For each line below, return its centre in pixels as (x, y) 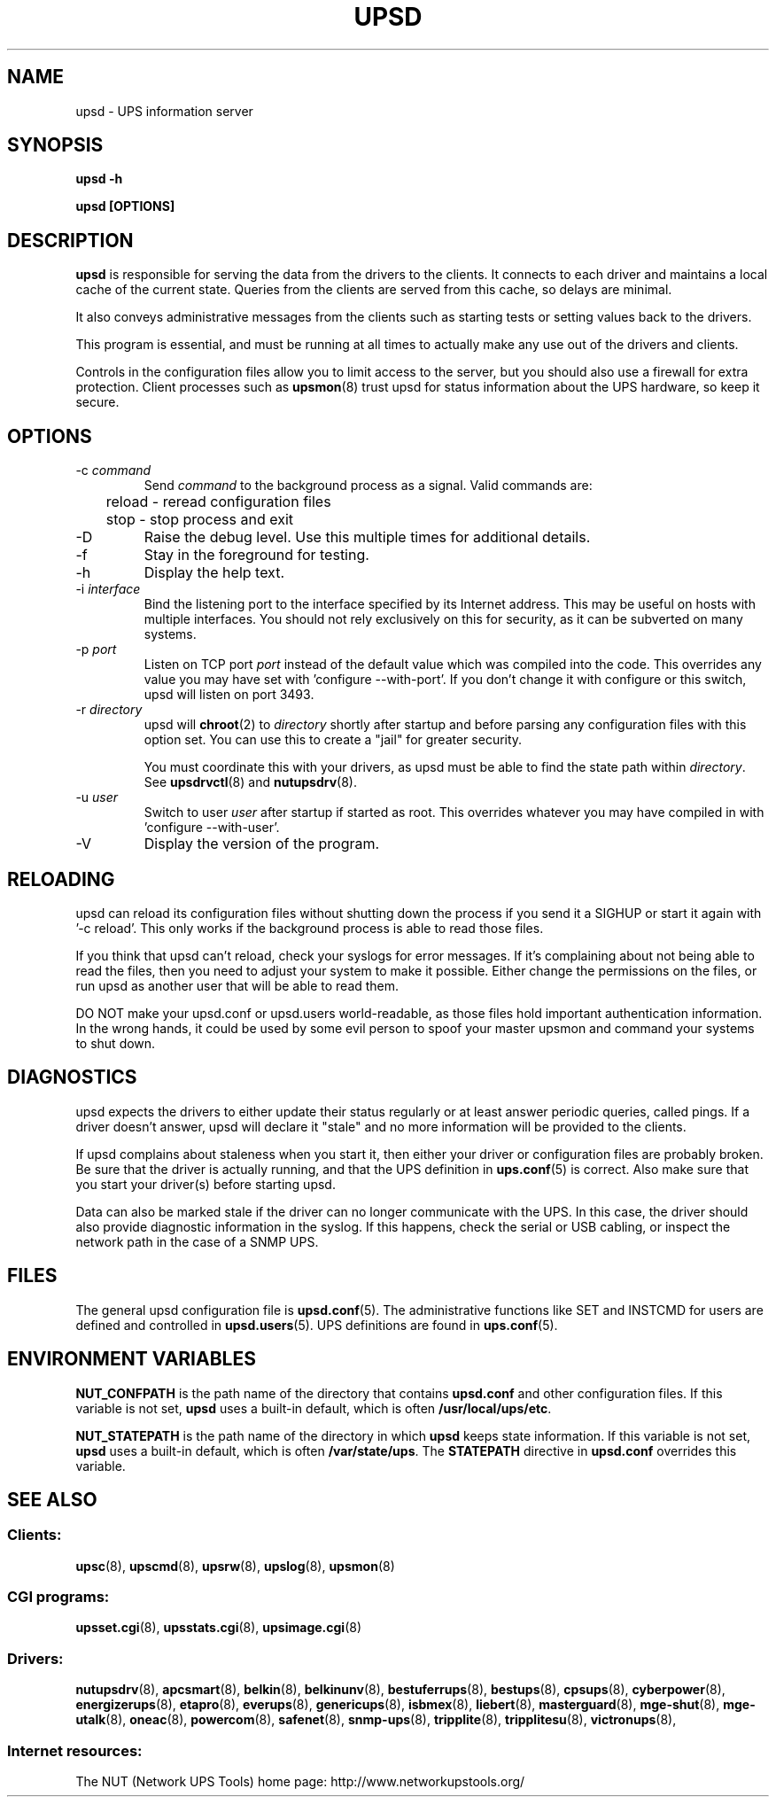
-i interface (108, 589)
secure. (97, 402)
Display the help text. (214, 573)
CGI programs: (58, 1597)
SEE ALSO (52, 1499)
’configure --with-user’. (212, 828)
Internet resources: (75, 1750)
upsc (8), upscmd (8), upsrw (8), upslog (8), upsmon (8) (235, 1566)
